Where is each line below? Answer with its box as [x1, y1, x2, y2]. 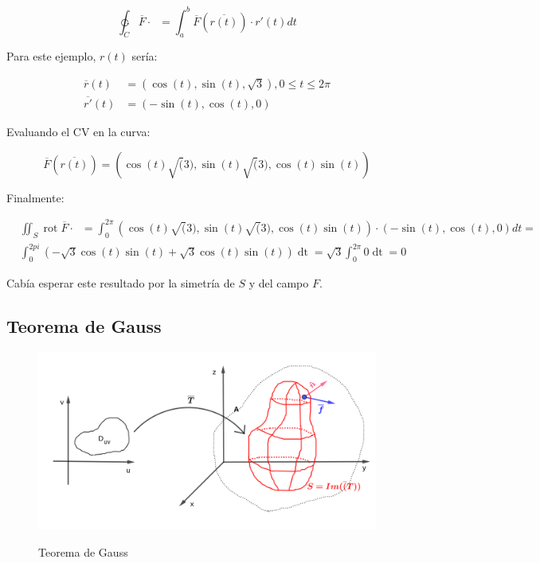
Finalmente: [6, 189, 65, 205]
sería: [131, 48, 158, 65]
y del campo [248, 275, 309, 291]
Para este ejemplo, [6, 48, 96, 65]
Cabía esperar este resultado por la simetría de [6, 275, 235, 291]
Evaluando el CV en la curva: [6, 123, 151, 140]
